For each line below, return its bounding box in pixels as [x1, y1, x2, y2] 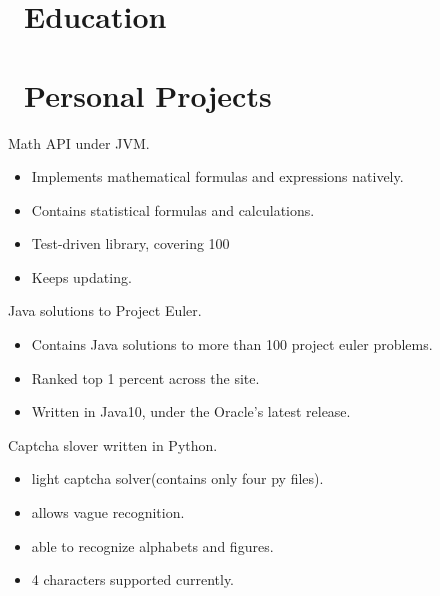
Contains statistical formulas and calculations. [31, 199, 315, 220]
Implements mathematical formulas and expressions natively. [31, 166, 404, 187]
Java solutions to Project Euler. [8, 300, 202, 321]
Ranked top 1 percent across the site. [31, 367, 260, 388]
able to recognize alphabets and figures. [31, 535, 274, 556]
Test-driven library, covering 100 [31, 233, 230, 254]
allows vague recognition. [31, 502, 185, 523]
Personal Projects [24, 74, 272, 115]
